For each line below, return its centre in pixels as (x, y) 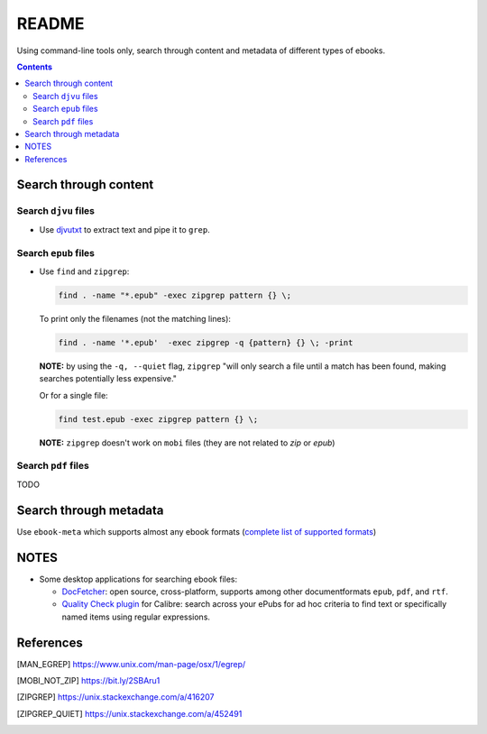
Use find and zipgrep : (84, 271)
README (51, 23)
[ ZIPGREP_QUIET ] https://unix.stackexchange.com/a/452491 (129, 713)
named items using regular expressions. (136, 617)
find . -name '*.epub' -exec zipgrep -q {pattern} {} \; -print (206, 342)
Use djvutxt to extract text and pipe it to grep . (125, 229)
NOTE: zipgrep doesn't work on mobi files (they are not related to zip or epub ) (187, 443)
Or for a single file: (74, 395)
